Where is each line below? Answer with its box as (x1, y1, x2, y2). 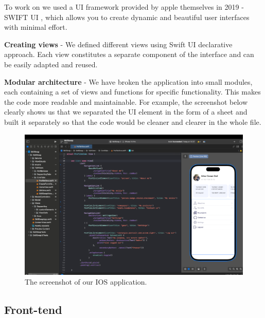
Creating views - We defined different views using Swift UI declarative (4, 39, 233, 49)
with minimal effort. (4, 22, 67, 32)
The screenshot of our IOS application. (25, 276, 147, 287)
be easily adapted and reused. (4, 59, 98, 69)
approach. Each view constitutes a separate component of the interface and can (4, 49, 254, 60)
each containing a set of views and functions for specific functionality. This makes (4, 86, 261, 97)
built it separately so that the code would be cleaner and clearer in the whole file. (4, 116, 261, 127)
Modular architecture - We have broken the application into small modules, (4, 76, 253, 87)
